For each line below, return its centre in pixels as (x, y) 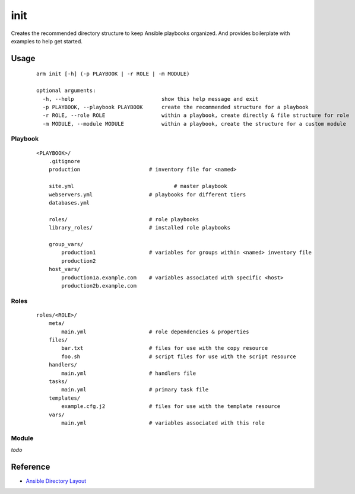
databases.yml (69, 203)
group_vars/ (66, 244)
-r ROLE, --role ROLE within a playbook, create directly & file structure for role (196, 115)
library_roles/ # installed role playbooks (140, 228)
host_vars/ (64, 269)
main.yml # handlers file (129, 373)
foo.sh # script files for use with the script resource (179, 356)
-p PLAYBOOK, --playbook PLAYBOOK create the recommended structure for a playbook (175, 107)
